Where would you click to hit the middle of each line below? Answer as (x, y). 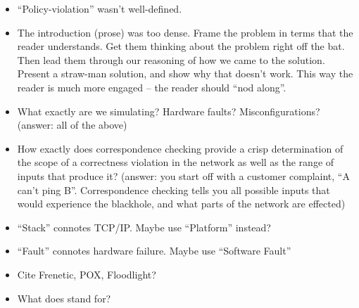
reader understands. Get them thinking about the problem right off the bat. (181, 46)
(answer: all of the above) (72, 125)
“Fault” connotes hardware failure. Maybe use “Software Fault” (154, 251)
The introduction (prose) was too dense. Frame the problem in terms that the (185, 32)
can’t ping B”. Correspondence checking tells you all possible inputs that (174, 190)
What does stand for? (64, 298)
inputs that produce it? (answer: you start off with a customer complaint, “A (183, 175)
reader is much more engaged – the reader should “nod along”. (152, 87)
